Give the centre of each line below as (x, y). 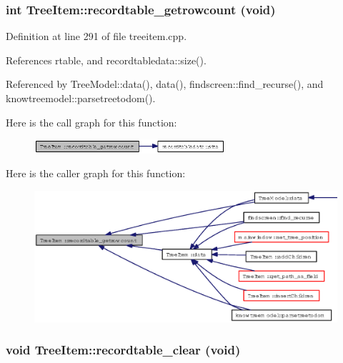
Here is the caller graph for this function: (96, 173)
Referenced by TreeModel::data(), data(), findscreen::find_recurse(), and (165, 84)
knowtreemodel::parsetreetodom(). (81, 98)
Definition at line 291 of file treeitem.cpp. (96, 36)
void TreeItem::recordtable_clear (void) (123, 350)
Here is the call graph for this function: (91, 122)
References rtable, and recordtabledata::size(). (106, 60)
